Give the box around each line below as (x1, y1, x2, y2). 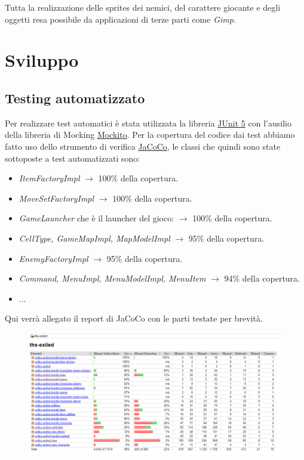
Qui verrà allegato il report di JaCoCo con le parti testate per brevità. (5, 312, 263, 325)
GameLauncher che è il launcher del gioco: (19, 212, 174, 224)
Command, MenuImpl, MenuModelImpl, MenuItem (19, 272, 206, 285)
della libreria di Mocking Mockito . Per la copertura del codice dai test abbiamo (5, 128, 295, 141)
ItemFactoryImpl (19, 172, 80, 184)
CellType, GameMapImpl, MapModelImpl (19, 231, 170, 244)
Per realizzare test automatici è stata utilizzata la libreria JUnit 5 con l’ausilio (5, 116, 291, 129)
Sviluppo (5, 48, 79, 72)
